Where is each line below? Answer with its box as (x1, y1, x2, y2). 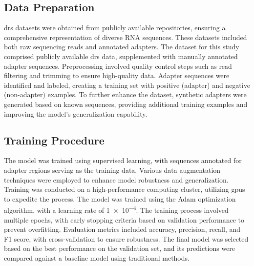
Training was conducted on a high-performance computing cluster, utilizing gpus (4, 184, 245, 194)
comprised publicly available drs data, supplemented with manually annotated (4, 51, 238, 61)
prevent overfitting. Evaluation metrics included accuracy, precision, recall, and (4, 224, 241, 234)
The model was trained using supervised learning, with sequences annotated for (4, 155, 242, 165)
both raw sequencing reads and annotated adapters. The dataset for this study (4, 41, 239, 52)
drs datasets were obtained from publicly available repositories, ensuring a (4, 22, 226, 33)
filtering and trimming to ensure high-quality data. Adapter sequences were (4, 70, 230, 81)
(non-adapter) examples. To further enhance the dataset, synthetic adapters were (4, 89, 247, 100)
